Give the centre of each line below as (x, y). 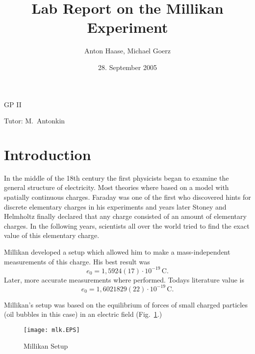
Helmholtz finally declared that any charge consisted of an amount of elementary (125, 216)
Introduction (48, 154)
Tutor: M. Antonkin (35, 121)
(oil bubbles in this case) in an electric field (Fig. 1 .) (83, 314)
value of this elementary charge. (52, 235)
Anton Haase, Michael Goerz (127, 51)
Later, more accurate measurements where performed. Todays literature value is (124, 279)
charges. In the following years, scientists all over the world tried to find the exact (127, 225)
